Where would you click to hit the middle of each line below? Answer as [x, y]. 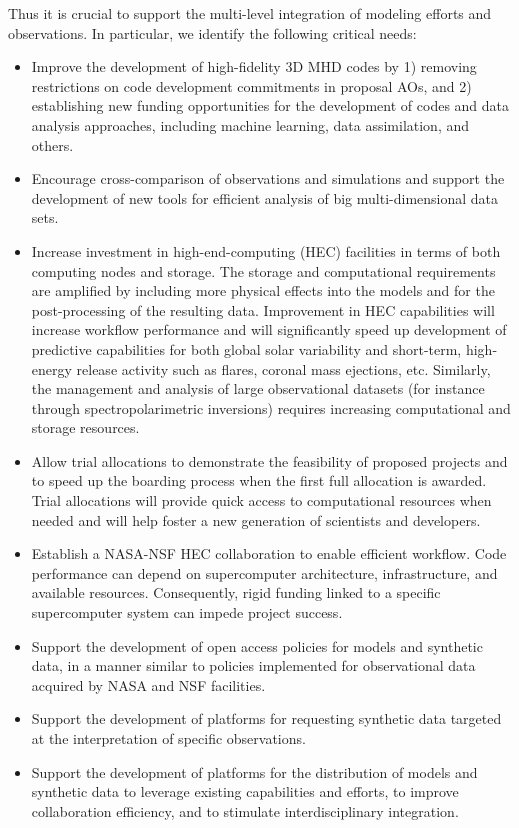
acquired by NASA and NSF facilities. [148, 684]
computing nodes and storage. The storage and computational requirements [263, 270]
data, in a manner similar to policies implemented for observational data [253, 665]
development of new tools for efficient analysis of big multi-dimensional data [265, 197]
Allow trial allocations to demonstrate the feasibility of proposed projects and [269, 460]
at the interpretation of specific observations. [168, 738]
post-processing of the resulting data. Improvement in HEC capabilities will [263, 309]
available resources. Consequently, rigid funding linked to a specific [236, 592]
